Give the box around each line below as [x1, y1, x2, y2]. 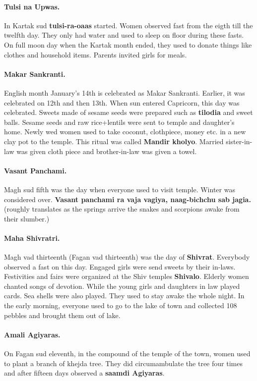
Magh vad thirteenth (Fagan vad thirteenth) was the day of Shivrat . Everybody [4, 252, 250, 262]
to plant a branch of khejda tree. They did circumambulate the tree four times [4, 358, 243, 368]
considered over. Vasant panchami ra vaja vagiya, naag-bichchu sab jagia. [4, 194, 251, 204]
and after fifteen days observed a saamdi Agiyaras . [4, 368, 165, 378]
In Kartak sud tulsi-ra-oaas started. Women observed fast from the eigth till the [4, 20, 253, 30]
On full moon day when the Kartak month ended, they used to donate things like [4, 39, 252, 50]
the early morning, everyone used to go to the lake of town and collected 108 [4, 300, 237, 311]
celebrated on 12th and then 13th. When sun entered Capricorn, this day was [4, 97, 240, 108]
